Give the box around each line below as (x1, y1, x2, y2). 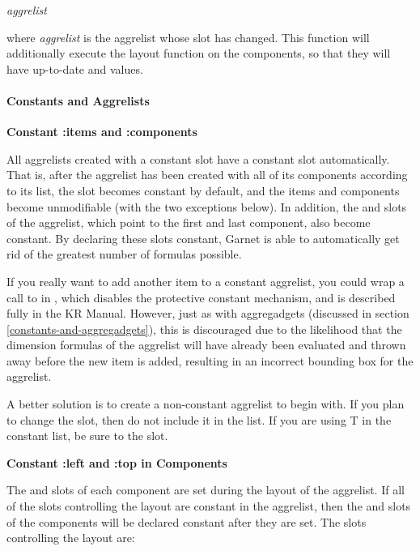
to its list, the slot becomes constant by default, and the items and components (6, 182, 400, 199)
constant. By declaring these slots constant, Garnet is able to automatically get (6, 229, 400, 246)
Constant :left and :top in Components (6, 454, 227, 471)
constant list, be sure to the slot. (6, 427, 168, 444)
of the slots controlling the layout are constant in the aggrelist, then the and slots (6, 498, 411, 515)
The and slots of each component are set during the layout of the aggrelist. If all (6, 481, 405, 498)
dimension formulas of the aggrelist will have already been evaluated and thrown (6, 336, 406, 353)
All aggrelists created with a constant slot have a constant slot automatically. (6, 150, 390, 167)
